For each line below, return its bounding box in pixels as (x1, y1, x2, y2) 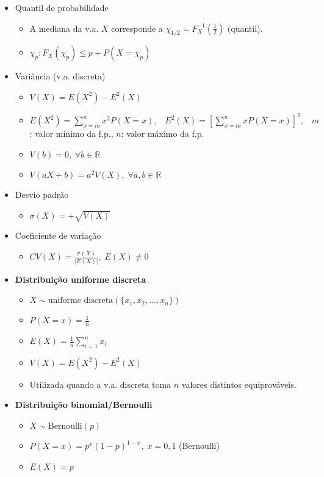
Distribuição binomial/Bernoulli (15, 398, 153, 411)
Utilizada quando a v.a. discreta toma (29, 377, 171, 390)
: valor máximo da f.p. (121, 127, 204, 140)
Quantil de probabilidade (15, 1, 109, 13)
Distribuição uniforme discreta (15, 272, 146, 285)
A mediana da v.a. (29, 21, 99, 34)
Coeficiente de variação (15, 229, 101, 242)
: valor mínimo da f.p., (29, 127, 113, 140)
